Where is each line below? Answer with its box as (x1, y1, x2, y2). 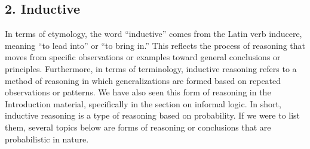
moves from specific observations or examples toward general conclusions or (5, 51, 281, 63)
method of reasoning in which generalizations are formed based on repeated (5, 74, 281, 86)
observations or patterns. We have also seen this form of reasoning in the (5, 86, 271, 98)
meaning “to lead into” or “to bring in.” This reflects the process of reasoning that (5, 39, 306, 51)
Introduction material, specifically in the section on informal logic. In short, (5, 97, 281, 110)
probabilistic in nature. (5, 132, 89, 145)
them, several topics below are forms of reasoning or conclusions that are (5, 120, 271, 133)
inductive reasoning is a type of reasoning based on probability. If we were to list (5, 109, 300, 122)
